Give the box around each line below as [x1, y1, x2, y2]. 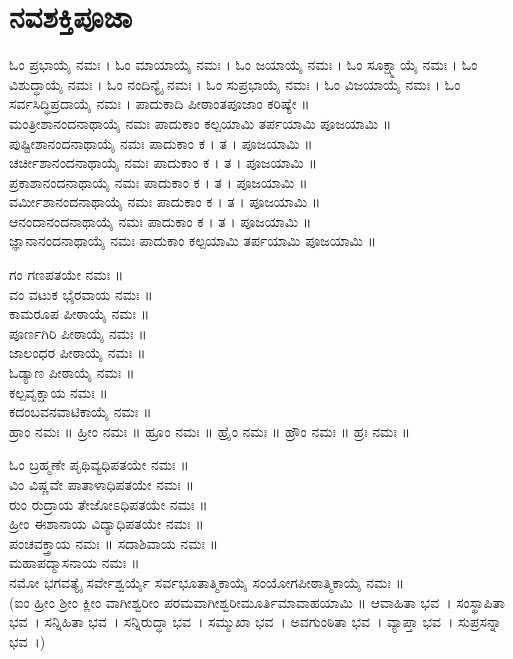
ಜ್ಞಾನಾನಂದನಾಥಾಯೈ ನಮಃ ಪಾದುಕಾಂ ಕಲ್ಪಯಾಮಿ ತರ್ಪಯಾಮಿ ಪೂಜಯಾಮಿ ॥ [9, 230, 377, 251]
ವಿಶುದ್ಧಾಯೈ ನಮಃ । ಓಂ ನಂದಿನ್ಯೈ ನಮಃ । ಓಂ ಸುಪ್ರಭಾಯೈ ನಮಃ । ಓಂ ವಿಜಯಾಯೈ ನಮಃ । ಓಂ [9, 73, 461, 94]
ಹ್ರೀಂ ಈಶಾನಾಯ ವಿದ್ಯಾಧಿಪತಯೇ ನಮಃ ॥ [9, 513, 204, 534]
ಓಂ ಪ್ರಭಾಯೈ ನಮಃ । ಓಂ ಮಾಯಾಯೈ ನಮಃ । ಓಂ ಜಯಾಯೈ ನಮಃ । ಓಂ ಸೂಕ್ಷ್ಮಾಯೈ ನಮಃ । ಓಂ [9, 54, 478, 75]
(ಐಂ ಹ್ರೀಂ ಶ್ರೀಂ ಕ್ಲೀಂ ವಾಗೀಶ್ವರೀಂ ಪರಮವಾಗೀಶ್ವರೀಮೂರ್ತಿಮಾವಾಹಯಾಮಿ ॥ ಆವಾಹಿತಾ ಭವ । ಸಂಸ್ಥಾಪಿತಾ [9, 591, 505, 612]
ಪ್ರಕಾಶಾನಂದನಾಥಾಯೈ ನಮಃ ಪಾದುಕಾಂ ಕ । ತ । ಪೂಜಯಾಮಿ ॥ [9, 171, 308, 192]
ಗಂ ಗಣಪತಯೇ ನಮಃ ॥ [9, 264, 124, 285]
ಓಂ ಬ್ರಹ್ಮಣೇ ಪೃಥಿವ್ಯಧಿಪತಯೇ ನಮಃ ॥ [9, 454, 189, 475]
